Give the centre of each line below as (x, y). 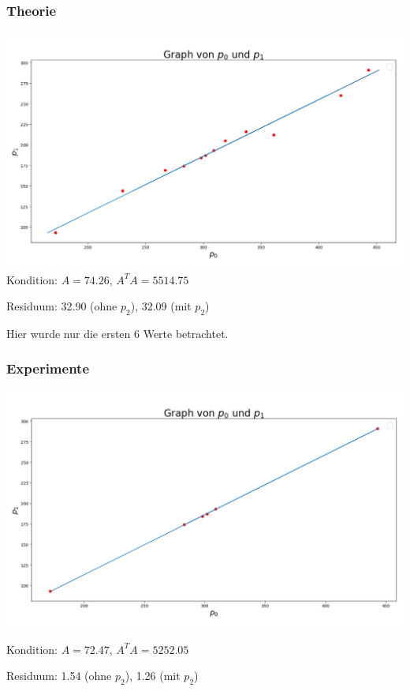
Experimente (48, 368)
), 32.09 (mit (161, 306)
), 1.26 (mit (153, 676)
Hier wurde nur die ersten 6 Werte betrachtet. (117, 333)
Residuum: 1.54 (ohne (59, 676)
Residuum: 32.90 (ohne (62, 306)
